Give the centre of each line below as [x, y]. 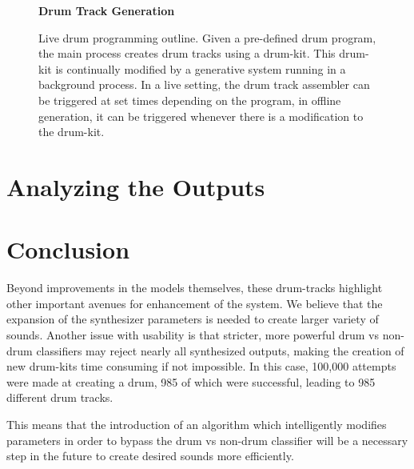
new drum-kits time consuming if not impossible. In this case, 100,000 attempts [201, 366]
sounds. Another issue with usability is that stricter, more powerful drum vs [193, 335]
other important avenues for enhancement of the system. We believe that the [195, 303]
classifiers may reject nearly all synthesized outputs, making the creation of [220, 350]
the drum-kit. [72, 132]
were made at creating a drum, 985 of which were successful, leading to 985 [191, 381]
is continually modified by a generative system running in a [201, 68]
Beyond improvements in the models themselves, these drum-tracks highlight [195, 288]
